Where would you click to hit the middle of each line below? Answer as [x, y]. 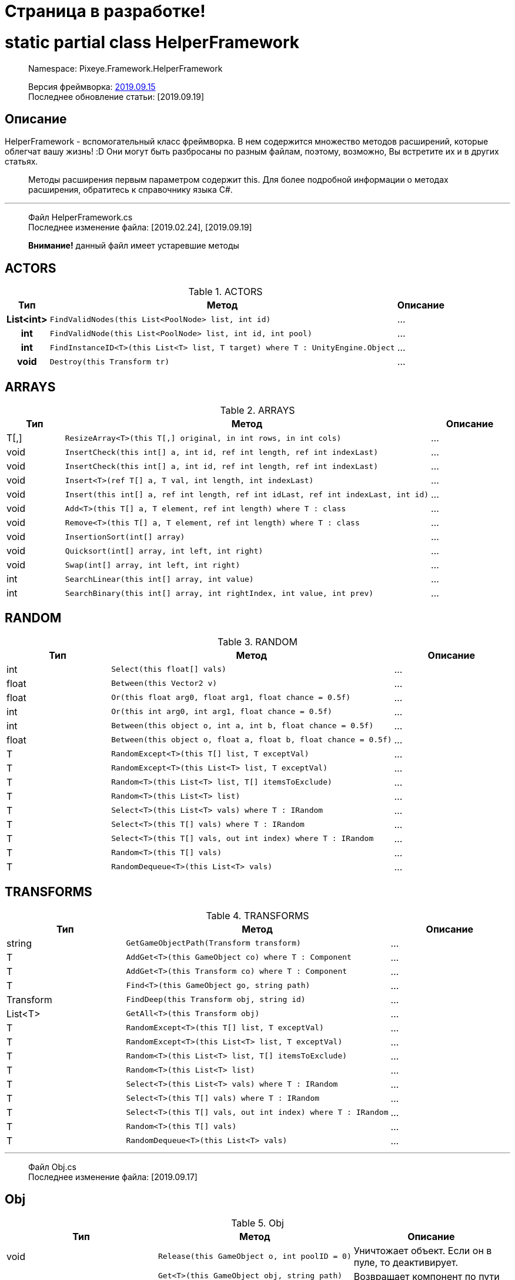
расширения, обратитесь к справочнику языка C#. [131, 190]
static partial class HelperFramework [152, 42]
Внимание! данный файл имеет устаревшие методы [134, 246]
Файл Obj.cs [52, 1167]
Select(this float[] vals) [169, 669]
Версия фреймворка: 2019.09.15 [92, 86]
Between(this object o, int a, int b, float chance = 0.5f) [243, 726]
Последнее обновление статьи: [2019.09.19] [116, 96]
